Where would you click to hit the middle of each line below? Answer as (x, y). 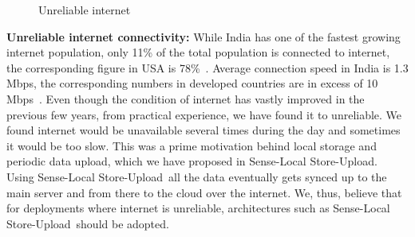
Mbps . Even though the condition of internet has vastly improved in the (186, 98)
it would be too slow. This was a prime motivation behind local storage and (192, 145)
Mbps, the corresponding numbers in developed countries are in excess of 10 (192, 83)
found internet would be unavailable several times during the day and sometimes (204, 130)
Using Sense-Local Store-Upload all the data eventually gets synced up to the (197, 176)
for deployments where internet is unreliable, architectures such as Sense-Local (198, 208)
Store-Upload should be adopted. (88, 223)
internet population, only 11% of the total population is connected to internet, (198, 52)
